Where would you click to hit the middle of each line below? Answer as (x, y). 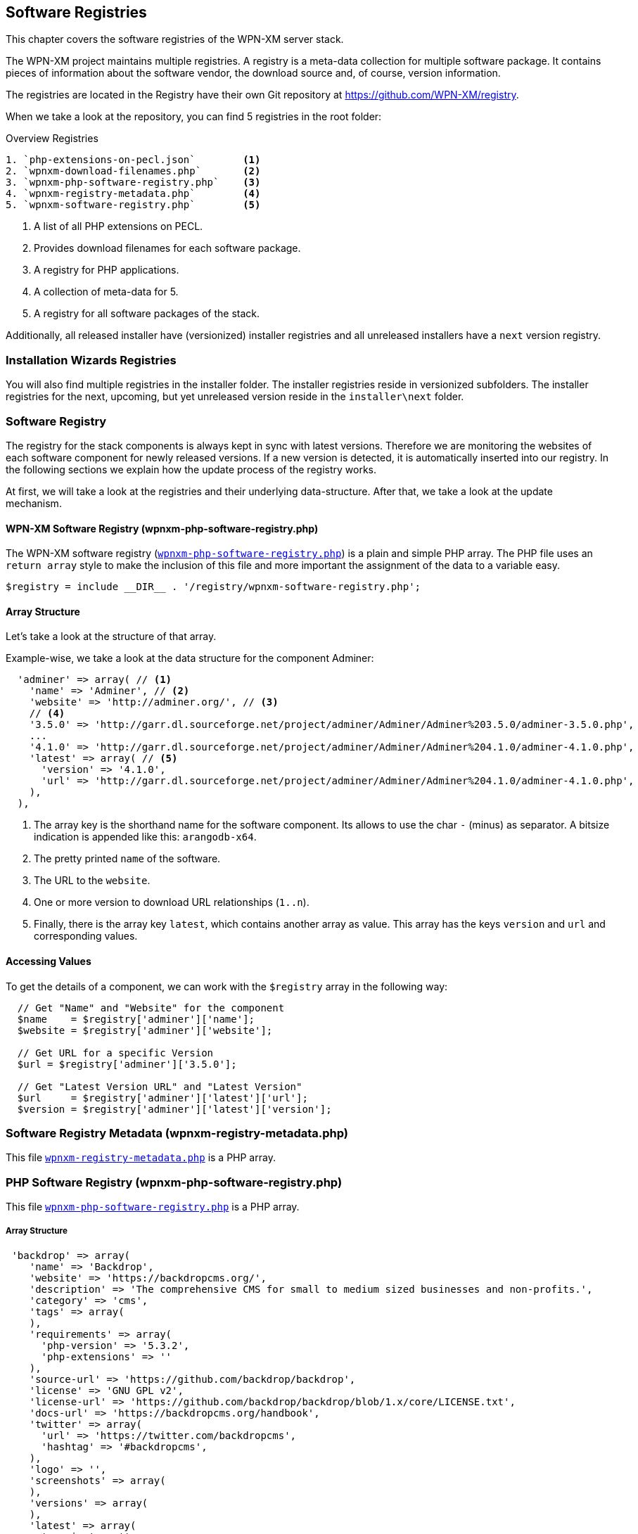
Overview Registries (52, 139)
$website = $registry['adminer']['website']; (145, 1030)
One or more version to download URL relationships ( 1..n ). (172, 902)
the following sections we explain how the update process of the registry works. (191, 469)
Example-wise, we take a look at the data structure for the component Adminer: (190, 658)
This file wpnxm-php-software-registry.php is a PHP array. (153, 1207)
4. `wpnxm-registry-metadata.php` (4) (133, 194)
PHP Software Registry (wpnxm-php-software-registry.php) (174, 1182)
